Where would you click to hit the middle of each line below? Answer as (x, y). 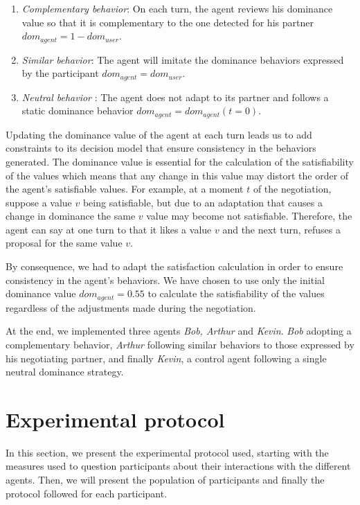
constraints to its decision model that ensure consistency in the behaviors (161, 148)
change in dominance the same (71, 216)
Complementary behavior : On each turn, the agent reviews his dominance (177, 8)
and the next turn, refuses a (281, 229)
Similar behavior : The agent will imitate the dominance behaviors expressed (183, 59)
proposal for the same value (64, 243)
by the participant (60, 73)
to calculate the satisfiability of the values (236, 293)
